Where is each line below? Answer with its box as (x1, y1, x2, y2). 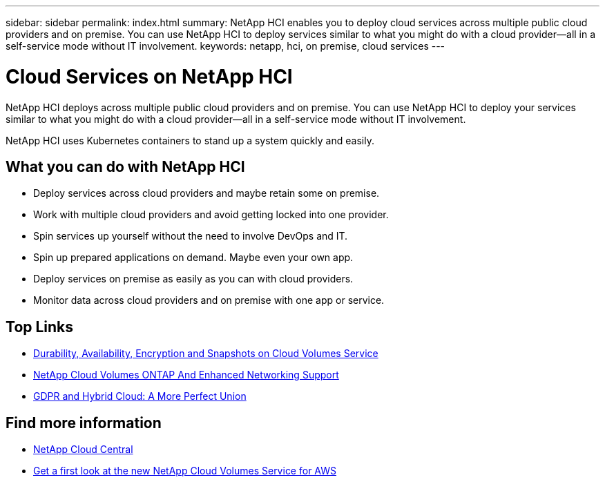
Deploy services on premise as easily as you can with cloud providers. (33, 273, 354, 285)
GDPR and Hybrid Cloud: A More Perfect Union (33, 390, 247, 403)
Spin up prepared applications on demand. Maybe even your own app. (33, 251, 354, 264)
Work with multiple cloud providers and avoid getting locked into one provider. (33, 209, 389, 221)
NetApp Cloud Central (33, 443, 133, 456)
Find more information (6, 414, 162, 432)
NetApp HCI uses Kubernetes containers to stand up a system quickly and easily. (6, 134, 374, 146)
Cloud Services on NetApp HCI (6, 64, 293, 88)
